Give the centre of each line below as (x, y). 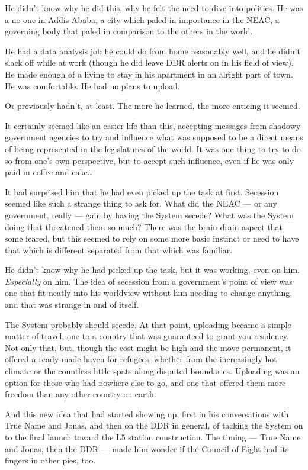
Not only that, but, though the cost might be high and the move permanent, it (148, 347)
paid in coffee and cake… (49, 172)
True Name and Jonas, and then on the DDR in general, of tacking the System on (154, 425)
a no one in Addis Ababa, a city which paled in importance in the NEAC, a (142, 19)
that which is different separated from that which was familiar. (119, 250)
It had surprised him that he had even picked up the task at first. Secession (142, 191)
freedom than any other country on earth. (81, 394)
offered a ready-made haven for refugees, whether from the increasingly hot (141, 359)
